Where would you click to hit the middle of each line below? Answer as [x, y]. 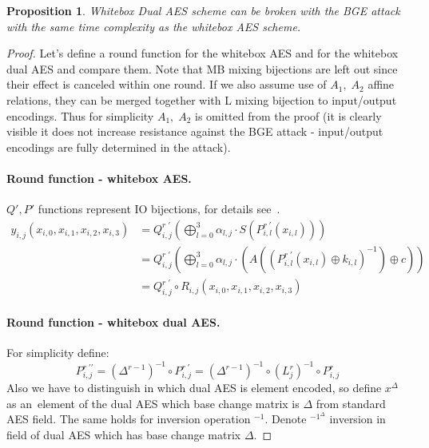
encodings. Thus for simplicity [80, 115]
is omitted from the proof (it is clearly [288, 115]
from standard [351, 403]
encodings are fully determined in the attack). [119, 147]
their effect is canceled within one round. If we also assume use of [167, 84]
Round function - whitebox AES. [99, 178]
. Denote [286, 419]
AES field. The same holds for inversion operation [129, 419]
